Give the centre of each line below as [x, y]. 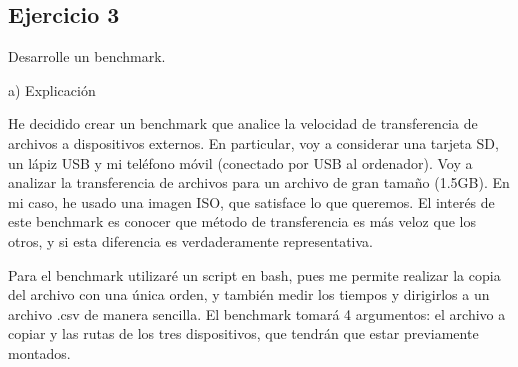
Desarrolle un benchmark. [87, 56]
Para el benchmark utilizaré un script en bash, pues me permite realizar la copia [254, 274]
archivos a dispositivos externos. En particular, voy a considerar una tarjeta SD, [253, 142]
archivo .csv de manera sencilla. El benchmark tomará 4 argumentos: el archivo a [257, 313]
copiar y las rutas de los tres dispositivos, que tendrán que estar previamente [243, 333]
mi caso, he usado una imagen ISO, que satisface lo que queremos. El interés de [251, 201]
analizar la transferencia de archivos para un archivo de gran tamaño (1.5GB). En [259, 182]
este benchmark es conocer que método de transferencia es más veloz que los [242, 221]
